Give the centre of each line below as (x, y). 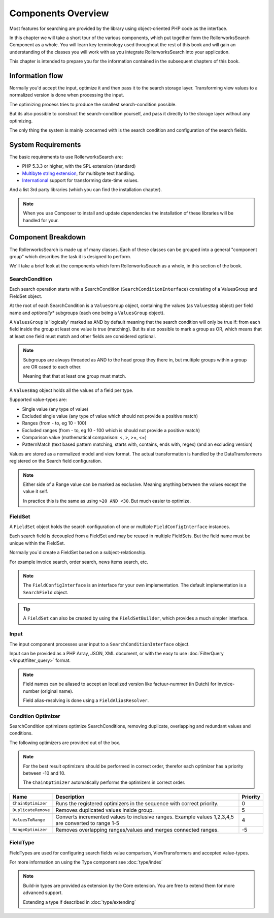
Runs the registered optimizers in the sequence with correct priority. (137, 803)
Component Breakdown (48, 237)
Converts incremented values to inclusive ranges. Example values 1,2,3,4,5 (145, 817)
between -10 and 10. (44, 773)
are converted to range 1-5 (87, 823)
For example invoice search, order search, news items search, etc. (79, 562)
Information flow (36, 75)
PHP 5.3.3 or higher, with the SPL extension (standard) (79, 166)
